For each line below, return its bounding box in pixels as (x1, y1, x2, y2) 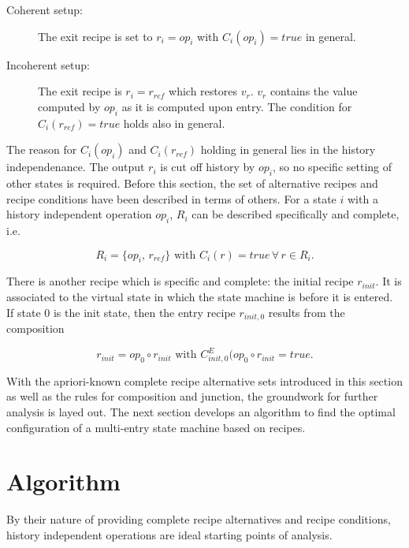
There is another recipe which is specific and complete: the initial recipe (6, 273, 354, 289)
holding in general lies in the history (200, 141, 376, 158)
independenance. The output (6, 158, 145, 175)
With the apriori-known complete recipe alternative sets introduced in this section (6, 372, 403, 389)
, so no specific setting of (272, 158, 392, 175)
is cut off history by (160, 158, 255, 175)
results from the (268, 304, 345, 320)
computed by (38, 98, 101, 114)
